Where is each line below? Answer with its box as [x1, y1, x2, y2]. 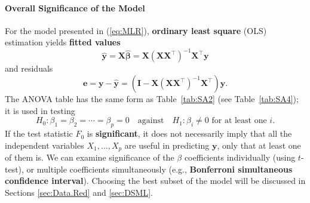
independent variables [5, 139, 84, 151]
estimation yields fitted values [5, 36, 121, 48]
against [137, 116, 164, 125]
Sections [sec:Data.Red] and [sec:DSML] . [5, 186, 154, 198]
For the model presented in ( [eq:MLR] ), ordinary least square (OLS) [5, 24, 267, 36]
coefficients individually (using [184, 151, 296, 164]
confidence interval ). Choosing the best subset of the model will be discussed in [5, 174, 306, 187]
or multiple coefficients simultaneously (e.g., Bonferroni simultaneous [26, 162, 293, 175]
